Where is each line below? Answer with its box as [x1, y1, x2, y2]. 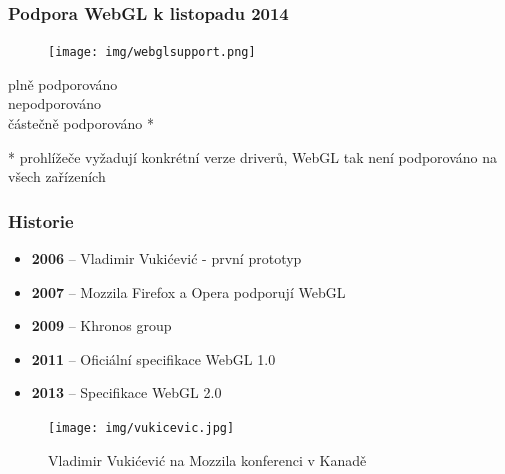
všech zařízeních [8, 166, 106, 187]
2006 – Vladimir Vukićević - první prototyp [31, 248, 302, 269]
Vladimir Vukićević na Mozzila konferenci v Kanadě [48, 449, 367, 470]
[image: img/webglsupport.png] [48, 45, 256, 60]
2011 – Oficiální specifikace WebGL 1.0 [31, 348, 276, 369]
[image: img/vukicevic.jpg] [48, 421, 235, 436]
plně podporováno [8, 73, 118, 94]
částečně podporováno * [8, 113, 154, 134]
